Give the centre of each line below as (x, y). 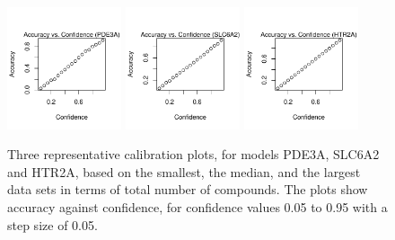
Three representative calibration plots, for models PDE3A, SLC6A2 (193, 154)
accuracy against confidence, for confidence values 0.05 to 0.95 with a (197, 207)
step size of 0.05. (53, 224)
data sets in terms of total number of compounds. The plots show (188, 189)
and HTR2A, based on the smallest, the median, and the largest (184, 171)
